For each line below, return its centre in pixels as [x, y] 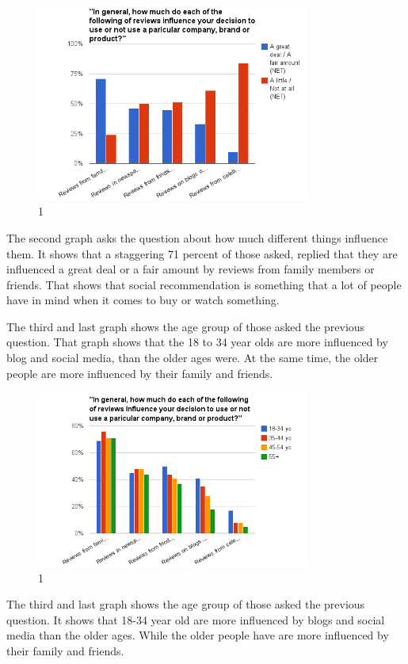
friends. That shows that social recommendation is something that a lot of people [204, 284]
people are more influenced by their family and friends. [140, 373]
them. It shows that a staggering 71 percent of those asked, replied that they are [202, 253]
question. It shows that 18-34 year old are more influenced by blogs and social [196, 619]
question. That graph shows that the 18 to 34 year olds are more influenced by [197, 342]
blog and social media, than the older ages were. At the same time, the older [193, 358]
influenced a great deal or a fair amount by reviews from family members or [191, 269]
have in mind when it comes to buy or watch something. [143, 300]
